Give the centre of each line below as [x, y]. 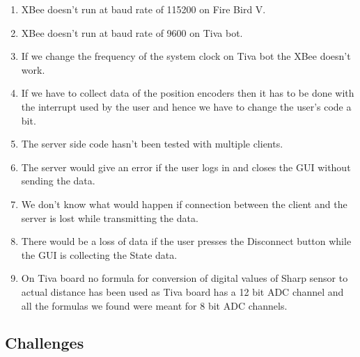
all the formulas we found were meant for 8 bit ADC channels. [154, 305]
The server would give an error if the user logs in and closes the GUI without [186, 167]
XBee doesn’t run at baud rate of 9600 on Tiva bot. [132, 32]
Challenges [45, 343]
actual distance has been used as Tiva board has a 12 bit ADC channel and [182, 291]
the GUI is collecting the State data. [99, 254]
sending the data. [58, 181]
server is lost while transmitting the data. [110, 217]
